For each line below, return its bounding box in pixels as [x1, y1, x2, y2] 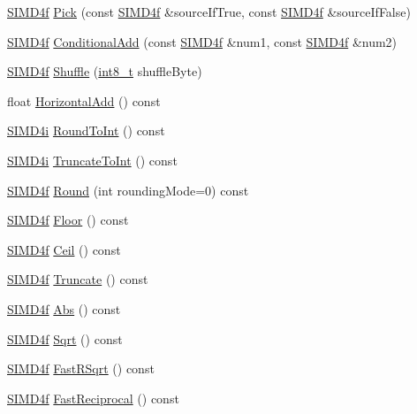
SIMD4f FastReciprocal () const [7, 388, 179, 407]
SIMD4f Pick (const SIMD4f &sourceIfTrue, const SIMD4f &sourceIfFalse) [7, 3, 411, 20]
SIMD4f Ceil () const [7, 240, 121, 258]
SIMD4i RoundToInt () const [7, 121, 165, 140]
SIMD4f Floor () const [7, 211, 129, 229]
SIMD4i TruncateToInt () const [7, 150, 178, 169]
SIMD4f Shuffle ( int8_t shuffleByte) [7, 62, 202, 80]
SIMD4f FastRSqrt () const [7, 359, 155, 378]
